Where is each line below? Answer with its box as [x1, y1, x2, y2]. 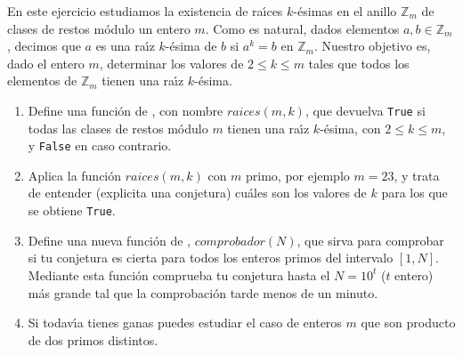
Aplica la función [28, 165, 122, 184]
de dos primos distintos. [28, 330, 158, 349]
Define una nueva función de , [28, 230, 191, 249]
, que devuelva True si [305, 101, 426, 119]
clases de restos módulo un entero [7, 19, 191, 37]
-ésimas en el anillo [293, 2, 397, 20]
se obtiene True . [28, 201, 116, 220]
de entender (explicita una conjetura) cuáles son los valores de [28, 183, 367, 202]
